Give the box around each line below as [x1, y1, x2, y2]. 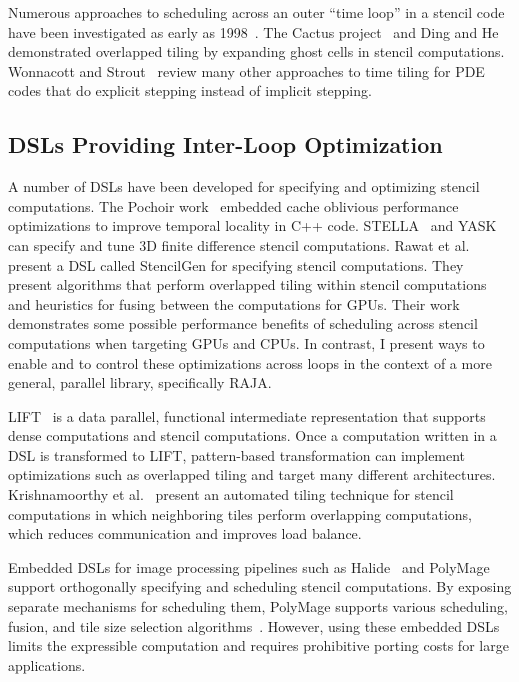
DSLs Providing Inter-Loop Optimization [8, 129, 443, 160]
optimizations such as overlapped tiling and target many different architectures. [8, 464, 496, 485]
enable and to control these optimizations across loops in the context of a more [8, 352, 492, 373]
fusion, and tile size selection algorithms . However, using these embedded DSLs [8, 615, 500, 636]
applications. [8, 654, 86, 675]
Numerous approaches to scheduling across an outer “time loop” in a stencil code [8, 2, 505, 22]
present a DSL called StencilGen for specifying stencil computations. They [8, 254, 464, 275]
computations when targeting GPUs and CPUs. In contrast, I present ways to [8, 332, 485, 353]
